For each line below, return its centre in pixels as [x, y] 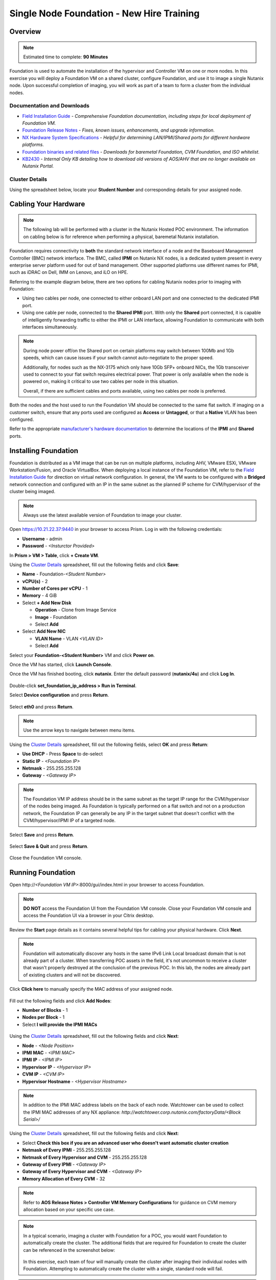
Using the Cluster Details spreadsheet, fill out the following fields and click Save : [95, 564]
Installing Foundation [44, 451]
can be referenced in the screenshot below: [69, 1250]
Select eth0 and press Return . [41, 707]
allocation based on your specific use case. [69, 1209]
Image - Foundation [56, 617]
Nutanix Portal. [38, 166]
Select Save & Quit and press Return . [49, 846]
